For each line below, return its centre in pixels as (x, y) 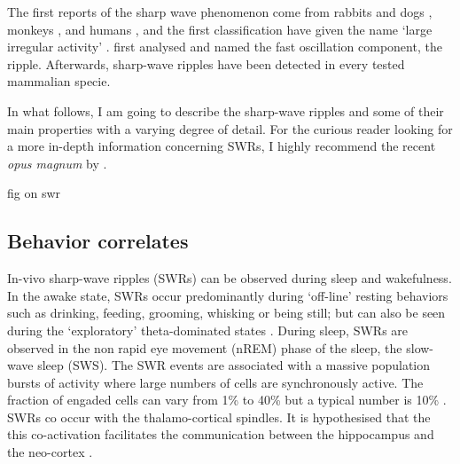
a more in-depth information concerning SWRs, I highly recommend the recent (222, 146)
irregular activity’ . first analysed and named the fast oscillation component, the (225, 47)
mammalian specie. (59, 81)
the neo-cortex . (50, 452)
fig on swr (34, 193)
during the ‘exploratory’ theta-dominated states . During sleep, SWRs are (208, 330)
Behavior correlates (98, 241)
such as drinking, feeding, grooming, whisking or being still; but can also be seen (226, 313)
